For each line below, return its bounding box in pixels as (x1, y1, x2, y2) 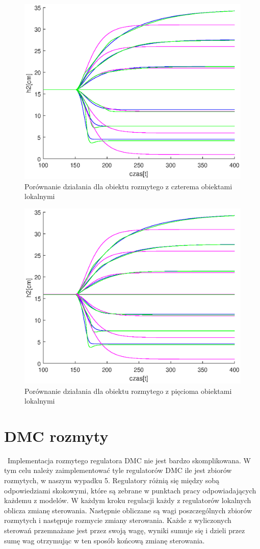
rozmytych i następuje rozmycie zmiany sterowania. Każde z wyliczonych (4, 515, 231, 526)
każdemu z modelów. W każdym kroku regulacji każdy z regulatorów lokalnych (4, 495, 251, 506)
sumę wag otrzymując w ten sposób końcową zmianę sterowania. (4, 535, 205, 545)
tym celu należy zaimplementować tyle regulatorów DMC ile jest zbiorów (4, 465, 232, 476)
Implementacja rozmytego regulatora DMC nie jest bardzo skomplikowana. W (7, 455, 251, 465)
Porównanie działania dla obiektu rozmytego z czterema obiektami (24, 181, 232, 191)
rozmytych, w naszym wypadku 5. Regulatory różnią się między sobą (4, 475, 220, 486)
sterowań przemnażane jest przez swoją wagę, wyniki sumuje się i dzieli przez (4, 525, 245, 536)
